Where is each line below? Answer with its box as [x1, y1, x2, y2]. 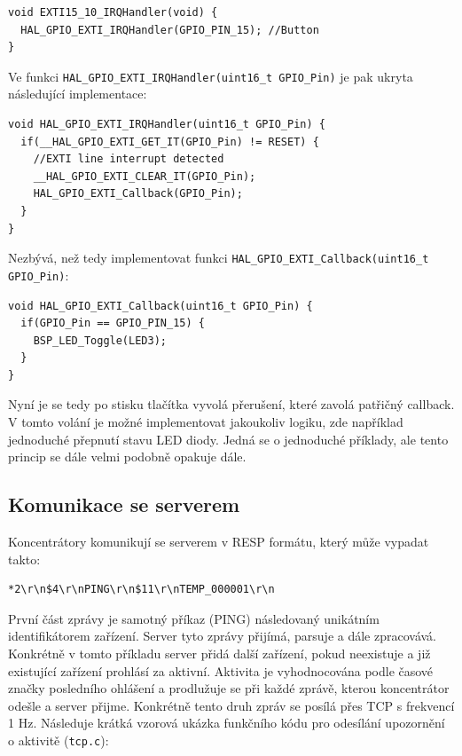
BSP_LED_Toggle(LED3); [33, 334, 167, 347]
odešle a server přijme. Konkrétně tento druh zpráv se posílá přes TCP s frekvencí [8, 696, 455, 714]
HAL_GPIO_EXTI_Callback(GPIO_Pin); [33, 187, 243, 201]
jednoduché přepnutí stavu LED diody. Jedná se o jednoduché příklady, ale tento [8, 429, 449, 448]
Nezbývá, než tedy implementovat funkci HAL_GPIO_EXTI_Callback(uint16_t [8, 248, 429, 267]
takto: [8, 549, 41, 568]
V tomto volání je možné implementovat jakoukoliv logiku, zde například [8, 413, 403, 431]
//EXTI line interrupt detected [33, 153, 224, 166]
